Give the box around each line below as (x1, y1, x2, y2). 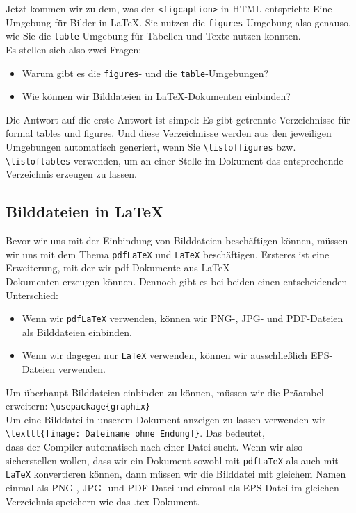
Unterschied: (6, 287, 58, 302)
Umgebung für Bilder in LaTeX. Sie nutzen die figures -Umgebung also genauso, (6, 15, 351, 29)
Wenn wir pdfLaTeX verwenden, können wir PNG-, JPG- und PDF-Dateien (22, 311, 343, 326)
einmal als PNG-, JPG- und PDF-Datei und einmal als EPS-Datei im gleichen (6, 480, 339, 495)
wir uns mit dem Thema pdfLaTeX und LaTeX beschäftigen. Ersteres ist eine (6, 246, 330, 261)
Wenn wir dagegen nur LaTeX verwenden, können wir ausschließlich (22, 348, 308, 362)
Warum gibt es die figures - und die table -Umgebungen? (22, 65, 269, 80)
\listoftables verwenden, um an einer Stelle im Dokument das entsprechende (6, 153, 343, 167)
